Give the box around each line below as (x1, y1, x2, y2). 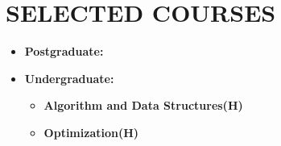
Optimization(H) (43, 123, 139, 140)
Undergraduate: (24, 69, 114, 86)
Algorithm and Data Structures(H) (43, 97, 243, 114)
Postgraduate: (24, 43, 104, 60)
